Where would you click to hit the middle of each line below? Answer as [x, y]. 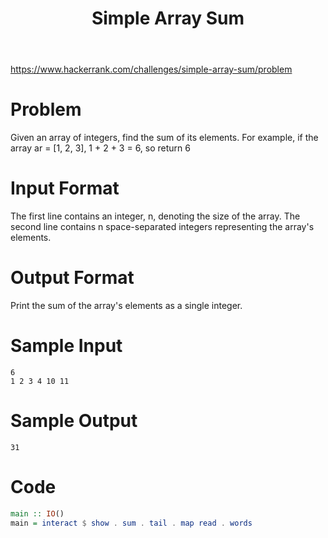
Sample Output [74, 421]
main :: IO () [37, 513]
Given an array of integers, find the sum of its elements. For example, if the [164, 138]
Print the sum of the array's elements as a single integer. [126, 305]
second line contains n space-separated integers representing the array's [162, 227]
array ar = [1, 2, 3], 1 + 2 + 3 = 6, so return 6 [100, 148]
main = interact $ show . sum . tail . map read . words [131, 523]
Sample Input [66, 346]
